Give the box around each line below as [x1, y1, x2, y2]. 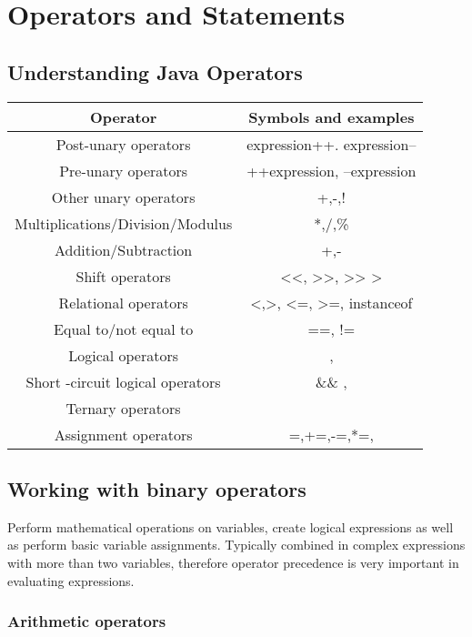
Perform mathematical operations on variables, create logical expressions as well [7, 517, 454, 536]
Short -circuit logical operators [25, 370, 221, 392]
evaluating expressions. [7, 571, 135, 590]
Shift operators [75, 265, 171, 287]
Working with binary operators [7, 474, 306, 502]
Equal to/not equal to [54, 318, 194, 339]
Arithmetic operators [7, 610, 166, 632]
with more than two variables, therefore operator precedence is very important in [7, 552, 459, 571]
